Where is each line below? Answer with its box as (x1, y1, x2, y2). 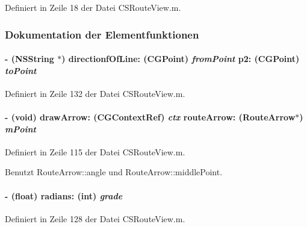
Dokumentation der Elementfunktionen (5, 26, 199, 42)
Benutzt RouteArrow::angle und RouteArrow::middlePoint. (5, 166, 223, 178)
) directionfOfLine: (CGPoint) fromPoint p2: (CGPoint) (61, 52, 300, 65)
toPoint (5, 64, 37, 76)
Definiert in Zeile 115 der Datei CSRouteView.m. (5, 145, 185, 158)
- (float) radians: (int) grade (5, 189, 123, 202)
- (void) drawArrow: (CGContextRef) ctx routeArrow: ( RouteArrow (5, 111, 296, 123)
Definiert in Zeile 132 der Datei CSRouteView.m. (5, 87, 185, 99)
